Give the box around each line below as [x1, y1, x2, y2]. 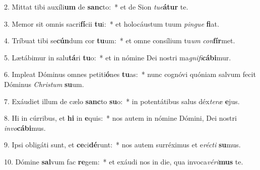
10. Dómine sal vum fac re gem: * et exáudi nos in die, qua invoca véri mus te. [4, 156, 243, 166]
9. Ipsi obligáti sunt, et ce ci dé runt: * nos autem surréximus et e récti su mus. [4, 139, 241, 150]
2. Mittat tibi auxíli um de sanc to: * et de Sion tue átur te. [4, 2, 188, 12]
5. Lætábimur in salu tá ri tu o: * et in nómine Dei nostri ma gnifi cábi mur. [4, 52, 231, 62]
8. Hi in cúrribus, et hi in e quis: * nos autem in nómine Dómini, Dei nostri [4, 113, 237, 123]
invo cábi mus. [4, 122, 46, 133]
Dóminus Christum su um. [4, 78, 84, 89]
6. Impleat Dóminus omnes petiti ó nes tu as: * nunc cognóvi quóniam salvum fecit [4, 69, 256, 79]
